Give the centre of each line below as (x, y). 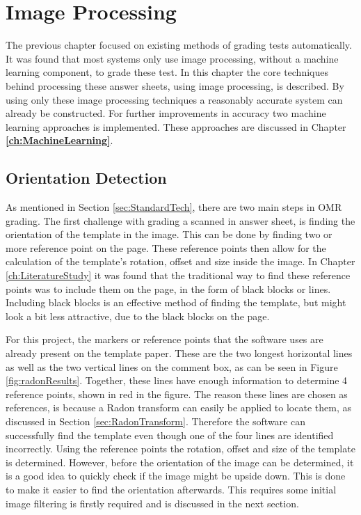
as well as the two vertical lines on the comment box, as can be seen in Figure (172, 366)
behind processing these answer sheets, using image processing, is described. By (175, 85)
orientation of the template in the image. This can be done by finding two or (169, 234)
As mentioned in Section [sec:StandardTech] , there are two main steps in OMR (174, 207)
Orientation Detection (86, 178)
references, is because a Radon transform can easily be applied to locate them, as (178, 407)
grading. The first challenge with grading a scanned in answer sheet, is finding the (180, 220)
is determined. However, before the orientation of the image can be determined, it (180, 462)
